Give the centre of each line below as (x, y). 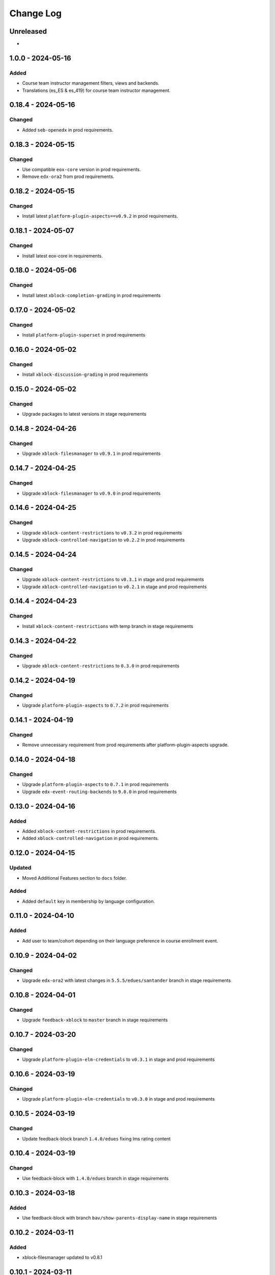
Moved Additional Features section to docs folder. (75, 878)
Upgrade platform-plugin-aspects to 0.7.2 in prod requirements (95, 705)
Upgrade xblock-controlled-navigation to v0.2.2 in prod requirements (103, 540)
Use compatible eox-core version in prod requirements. (81, 169)
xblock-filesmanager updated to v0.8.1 (62, 1258)
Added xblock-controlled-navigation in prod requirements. (90, 838)
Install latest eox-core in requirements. (62, 256)
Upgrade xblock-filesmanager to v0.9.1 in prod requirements (91, 453)
